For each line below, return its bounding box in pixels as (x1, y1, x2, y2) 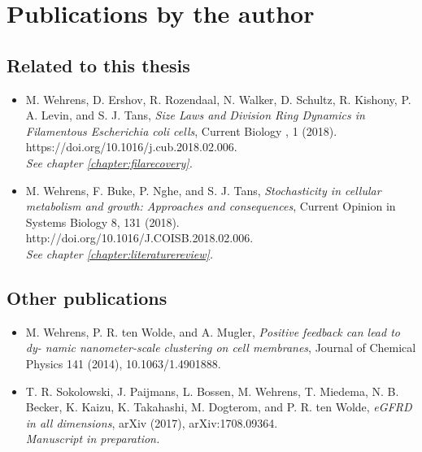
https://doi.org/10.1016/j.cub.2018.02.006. (25, 138, 237, 155)
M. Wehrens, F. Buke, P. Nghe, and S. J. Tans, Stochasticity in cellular (25, 181, 381, 198)
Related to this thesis (7, 52, 190, 77)
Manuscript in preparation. (25, 430, 160, 447)
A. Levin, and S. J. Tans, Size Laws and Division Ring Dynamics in (25, 106, 365, 124)
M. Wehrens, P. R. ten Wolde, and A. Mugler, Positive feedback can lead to (25, 323, 400, 340)
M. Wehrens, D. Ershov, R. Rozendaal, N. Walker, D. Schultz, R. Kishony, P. (25, 90, 411, 107)
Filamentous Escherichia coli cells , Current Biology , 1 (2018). (25, 122, 337, 139)
